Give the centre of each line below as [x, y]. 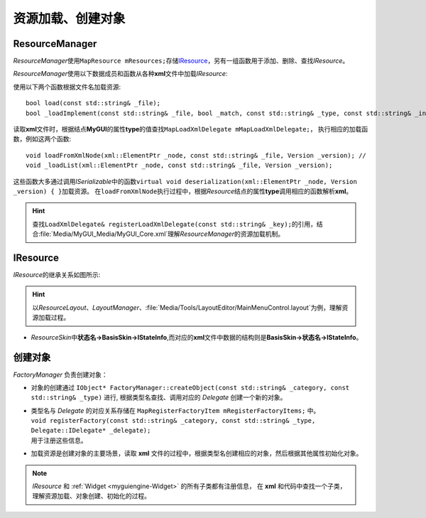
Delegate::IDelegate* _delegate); [91, 431]
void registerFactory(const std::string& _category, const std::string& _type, [173, 421]
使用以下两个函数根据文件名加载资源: [67, 87]
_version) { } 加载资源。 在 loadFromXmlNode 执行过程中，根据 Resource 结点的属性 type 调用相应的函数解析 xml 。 [183, 191]
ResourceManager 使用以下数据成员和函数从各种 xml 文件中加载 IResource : [120, 74]
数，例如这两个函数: [42, 139]
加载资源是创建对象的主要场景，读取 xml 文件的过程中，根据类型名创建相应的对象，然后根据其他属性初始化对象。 [197, 453]
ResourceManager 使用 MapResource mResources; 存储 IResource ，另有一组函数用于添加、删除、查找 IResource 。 [181, 61]
